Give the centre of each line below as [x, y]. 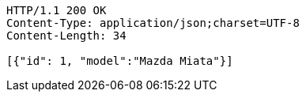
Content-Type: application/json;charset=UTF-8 [153, 23]
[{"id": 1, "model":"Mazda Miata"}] [120, 61]
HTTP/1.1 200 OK [57, 10]
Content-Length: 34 [66, 36]
